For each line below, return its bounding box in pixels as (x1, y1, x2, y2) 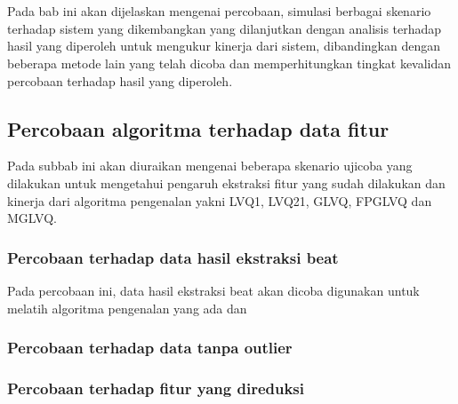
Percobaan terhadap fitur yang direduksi (7, 376, 304, 399)
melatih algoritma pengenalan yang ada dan (7, 298, 247, 317)
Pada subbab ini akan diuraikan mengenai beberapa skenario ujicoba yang (7, 156, 413, 175)
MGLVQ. (7, 209, 57, 227)
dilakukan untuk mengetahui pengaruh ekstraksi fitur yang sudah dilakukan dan (7, 173, 446, 192)
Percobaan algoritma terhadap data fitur (7, 115, 390, 142)
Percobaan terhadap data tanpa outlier (7, 337, 293, 359)
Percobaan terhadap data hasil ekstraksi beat (7, 246, 339, 268)
